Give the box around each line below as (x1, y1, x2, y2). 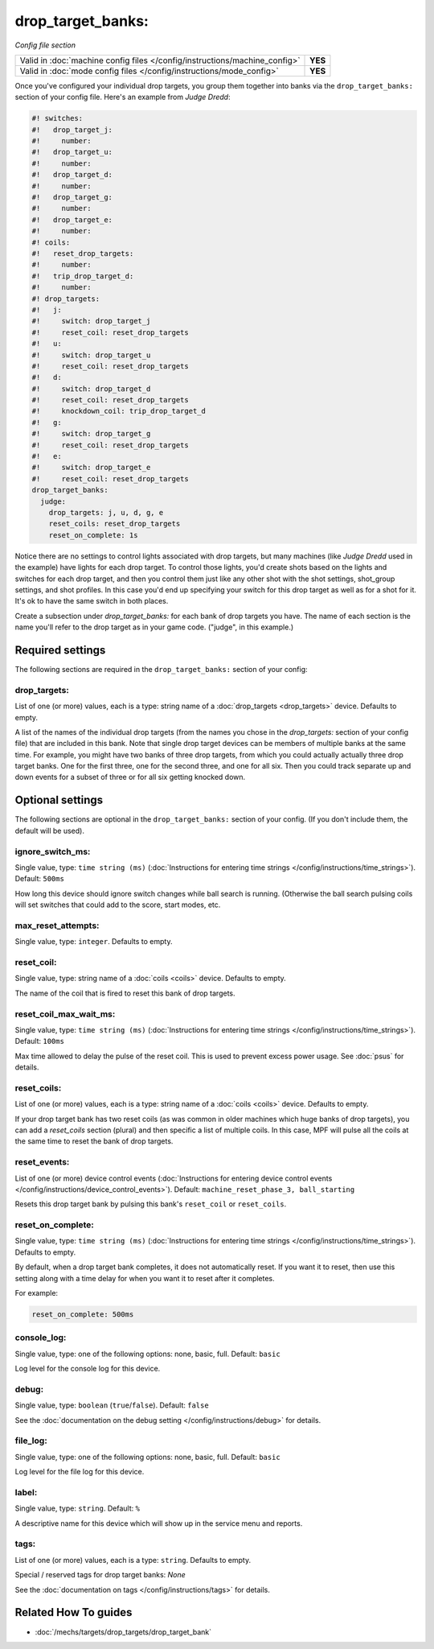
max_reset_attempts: (14, 920, 100, 931)
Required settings (14, 643, 106, 657)
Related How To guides (14, 1606, 133, 1619)
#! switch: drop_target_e (31, 463, 151, 472)
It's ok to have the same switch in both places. (14, 596, 169, 606)
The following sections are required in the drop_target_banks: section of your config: (14, 665, 308, 674)
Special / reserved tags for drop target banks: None (14, 1570, 186, 1580)
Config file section (14, 40, 76, 50)
